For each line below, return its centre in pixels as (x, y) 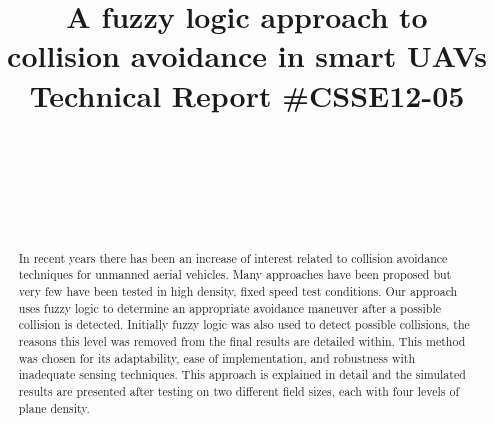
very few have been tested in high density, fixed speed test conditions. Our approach (238, 290)
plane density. (54, 407)
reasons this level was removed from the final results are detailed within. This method (242, 340)
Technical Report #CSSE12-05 (247, 94)
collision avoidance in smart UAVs (247, 55)
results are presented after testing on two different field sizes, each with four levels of (239, 390)
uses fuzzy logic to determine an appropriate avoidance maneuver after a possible (229, 307)
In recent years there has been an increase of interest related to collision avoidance (233, 257)
